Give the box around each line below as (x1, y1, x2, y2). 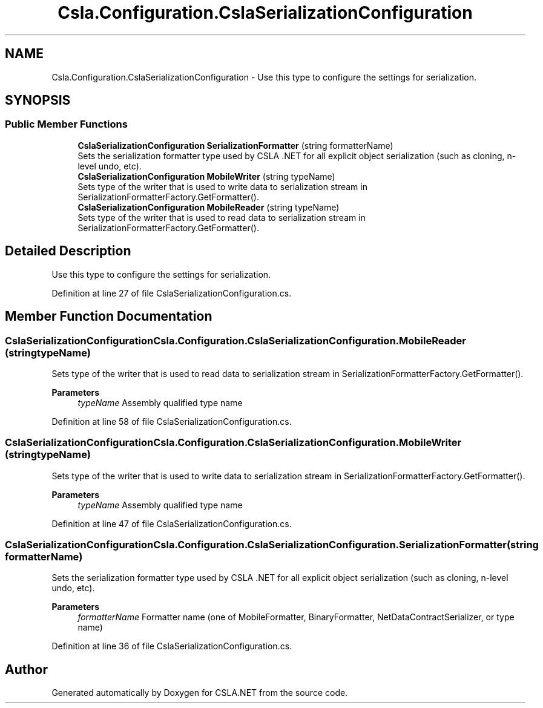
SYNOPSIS (5, 93, 71, 108)
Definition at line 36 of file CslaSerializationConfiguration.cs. (51, 641, 292, 652)
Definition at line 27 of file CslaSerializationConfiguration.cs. (51, 287, 292, 298)
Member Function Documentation (5, 309, 212, 324)
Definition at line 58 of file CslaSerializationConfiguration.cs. (51, 416, 292, 427)
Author (5, 661, 48, 677)
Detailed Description (5, 243, 131, 259)
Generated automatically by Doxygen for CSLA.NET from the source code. (51, 687, 348, 698)
